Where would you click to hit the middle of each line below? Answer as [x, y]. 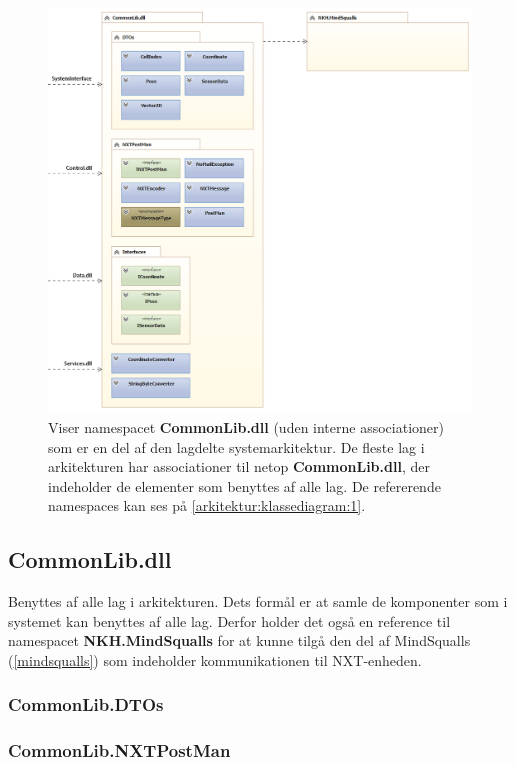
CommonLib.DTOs [86, 704]
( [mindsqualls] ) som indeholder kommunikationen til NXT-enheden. [215, 659]
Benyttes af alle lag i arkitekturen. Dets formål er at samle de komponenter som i [258, 601]
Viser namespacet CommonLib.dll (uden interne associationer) [246, 426]
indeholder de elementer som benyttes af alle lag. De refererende [244, 485]
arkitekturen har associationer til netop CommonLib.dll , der [239, 466]
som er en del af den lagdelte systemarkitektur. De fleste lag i [236, 446]
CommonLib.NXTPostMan [119, 750]
